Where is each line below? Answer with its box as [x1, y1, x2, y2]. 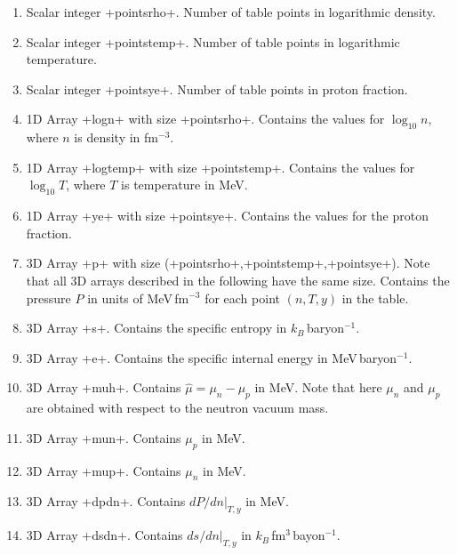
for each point [204, 288, 280, 307]
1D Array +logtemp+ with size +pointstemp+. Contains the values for [26, 157, 415, 176]
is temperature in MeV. [121, 175, 248, 194]
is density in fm [74, 128, 159, 147]
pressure [26, 288, 71, 307]
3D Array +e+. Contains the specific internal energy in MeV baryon [26, 348, 397, 366]
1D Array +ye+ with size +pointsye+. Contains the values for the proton [26, 206, 429, 225]
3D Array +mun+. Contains [26, 428, 181, 446]
